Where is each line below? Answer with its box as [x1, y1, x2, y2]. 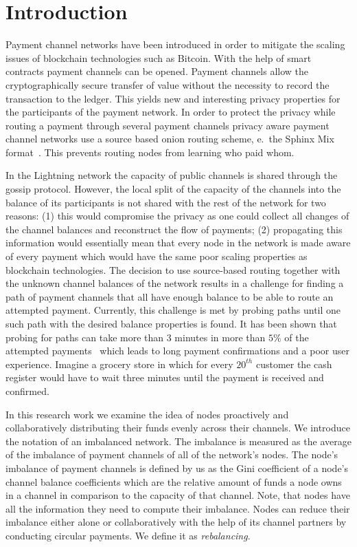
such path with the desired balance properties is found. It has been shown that [5, 317, 337, 330]
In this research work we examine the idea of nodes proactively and [5, 407, 289, 421]
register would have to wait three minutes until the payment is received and [5, 370, 324, 385]
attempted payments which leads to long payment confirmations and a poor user [5, 343, 349, 358]
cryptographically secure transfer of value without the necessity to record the [5, 77, 330, 92]
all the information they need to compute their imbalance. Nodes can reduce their [5, 501, 350, 515]
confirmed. [5, 383, 49, 398]
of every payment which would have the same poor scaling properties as [5, 249, 308, 264]
